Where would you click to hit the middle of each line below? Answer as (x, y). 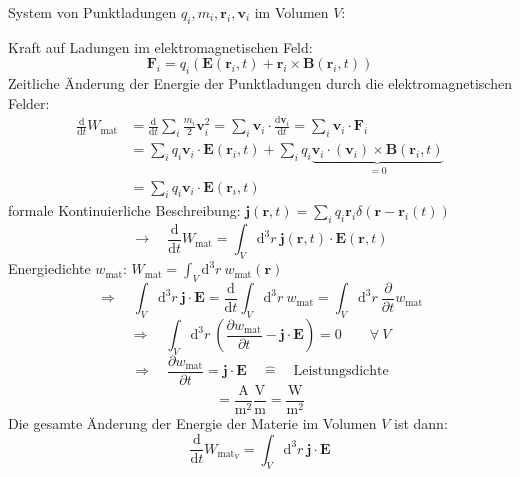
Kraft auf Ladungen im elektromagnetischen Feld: (160, 46)
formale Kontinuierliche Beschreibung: (124, 210)
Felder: (29, 102)
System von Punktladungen (92, 12)
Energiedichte (49, 268)
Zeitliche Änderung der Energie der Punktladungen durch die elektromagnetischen (260, 83)
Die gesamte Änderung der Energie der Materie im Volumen (192, 423)
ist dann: (421, 423)
